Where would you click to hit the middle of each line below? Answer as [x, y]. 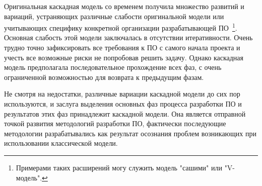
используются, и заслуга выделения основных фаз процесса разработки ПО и [123, 104]
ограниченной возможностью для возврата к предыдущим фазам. [104, 77]
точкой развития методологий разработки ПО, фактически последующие [115, 123]
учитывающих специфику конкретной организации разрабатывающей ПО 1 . [121, 27]
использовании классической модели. [61, 143]
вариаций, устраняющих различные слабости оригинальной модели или [114, 16]
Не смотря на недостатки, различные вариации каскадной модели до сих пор [122, 94]
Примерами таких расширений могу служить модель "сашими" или [119, 167]
